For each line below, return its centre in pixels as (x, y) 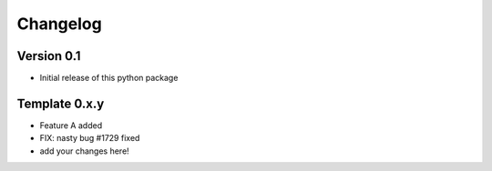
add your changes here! (84, 151)
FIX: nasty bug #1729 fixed (90, 138)
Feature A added (71, 125)
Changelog (59, 24)
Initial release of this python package (109, 78)
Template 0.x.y (61, 103)
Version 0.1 (49, 56)
